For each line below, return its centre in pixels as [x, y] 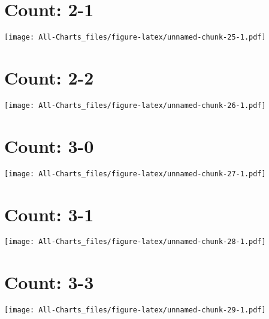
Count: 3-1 [49, 214]
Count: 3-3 [49, 282]
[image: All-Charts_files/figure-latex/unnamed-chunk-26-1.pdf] [135, 105]
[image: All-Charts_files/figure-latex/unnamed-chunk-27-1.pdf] [135, 174]
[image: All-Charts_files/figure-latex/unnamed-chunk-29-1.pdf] [135, 310]
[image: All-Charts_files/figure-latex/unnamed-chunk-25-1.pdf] [135, 37]
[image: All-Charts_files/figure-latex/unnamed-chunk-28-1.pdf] [135, 242]
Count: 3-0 [49, 145]
